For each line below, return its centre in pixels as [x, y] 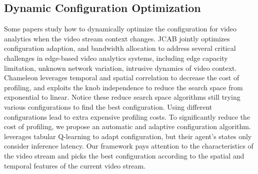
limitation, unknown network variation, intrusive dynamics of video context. [120, 68]
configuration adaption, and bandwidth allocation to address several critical [120, 48]
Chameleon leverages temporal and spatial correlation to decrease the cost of [122, 78]
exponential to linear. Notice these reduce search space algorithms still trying [122, 97]
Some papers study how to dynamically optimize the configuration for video [120, 29]
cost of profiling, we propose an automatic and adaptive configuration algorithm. [127, 126]
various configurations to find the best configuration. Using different [108, 106]
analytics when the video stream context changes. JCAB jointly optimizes [117, 38]
